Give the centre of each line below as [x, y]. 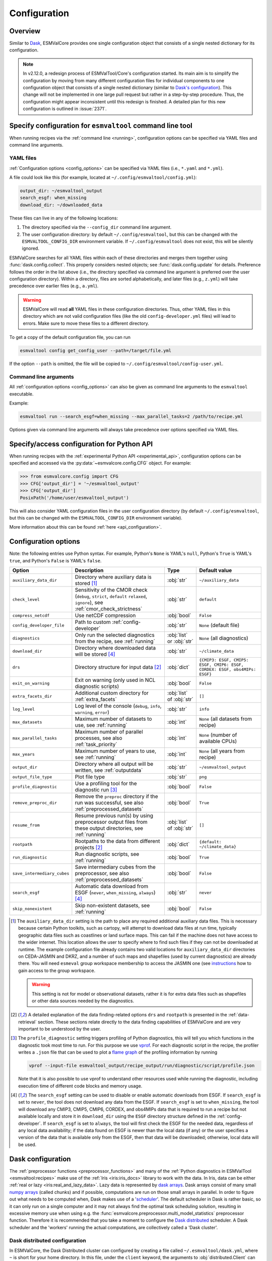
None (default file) [219, 625]
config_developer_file [39, 625]
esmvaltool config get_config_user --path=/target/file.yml [96, 351]
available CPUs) [218, 741]
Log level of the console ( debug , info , [118, 706]
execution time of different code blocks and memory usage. [80, 1086]
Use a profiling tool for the [106, 783]
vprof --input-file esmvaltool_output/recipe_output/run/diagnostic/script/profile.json [142, 1066]
